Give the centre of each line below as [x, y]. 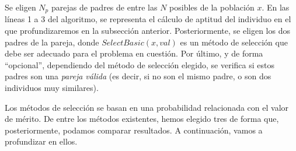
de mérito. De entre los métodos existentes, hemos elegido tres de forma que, [142, 119]
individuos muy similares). [52, 88]
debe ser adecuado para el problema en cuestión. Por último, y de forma [134, 53]
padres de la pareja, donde [52, 42]
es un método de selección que [234, 42]
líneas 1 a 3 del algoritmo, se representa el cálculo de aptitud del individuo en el [148, 19]
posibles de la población [212, 7]
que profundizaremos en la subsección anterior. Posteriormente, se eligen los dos [147, 31]
